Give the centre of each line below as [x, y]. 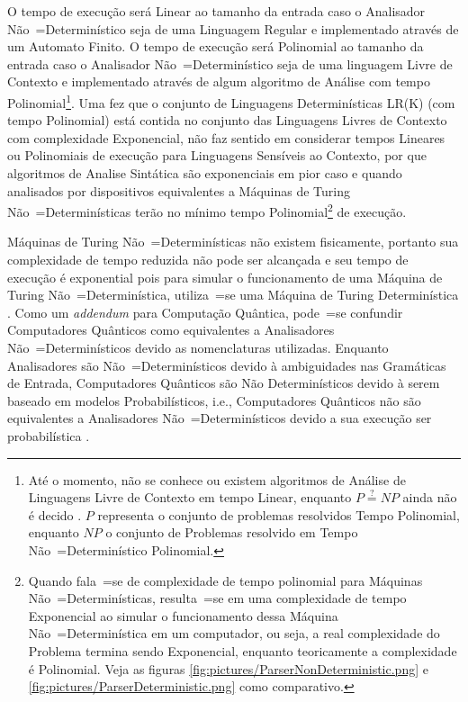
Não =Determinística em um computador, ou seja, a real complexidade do [234, 633]
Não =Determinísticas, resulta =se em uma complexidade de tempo [217, 598]
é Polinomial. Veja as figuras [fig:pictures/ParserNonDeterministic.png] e [228, 668]
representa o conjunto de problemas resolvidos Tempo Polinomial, [279, 514]
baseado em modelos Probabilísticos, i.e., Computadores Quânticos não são [214, 400]
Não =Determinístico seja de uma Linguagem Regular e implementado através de [233, 28]
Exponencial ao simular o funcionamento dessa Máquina [183, 615]
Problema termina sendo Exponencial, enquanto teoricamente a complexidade [243, 650]
